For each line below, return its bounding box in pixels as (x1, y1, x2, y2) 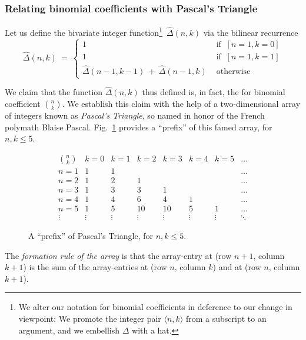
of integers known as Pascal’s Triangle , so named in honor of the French (5, 109, 265, 122)
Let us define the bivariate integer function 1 (5, 25, 162, 38)
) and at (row (212, 261, 261, 273)
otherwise (216, 68, 251, 76)
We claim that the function (5, 86, 103, 98)
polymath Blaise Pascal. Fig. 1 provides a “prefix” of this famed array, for (5, 120, 272, 133)
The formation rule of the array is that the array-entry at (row (5, 249, 232, 261)
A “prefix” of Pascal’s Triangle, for (28, 230, 154, 242)
